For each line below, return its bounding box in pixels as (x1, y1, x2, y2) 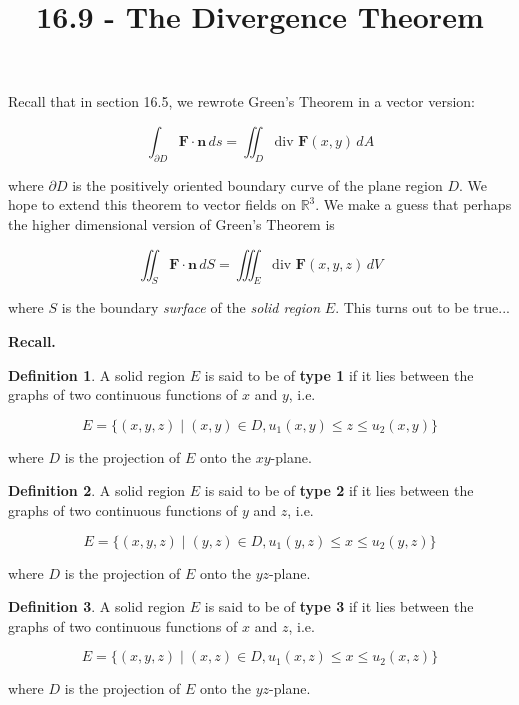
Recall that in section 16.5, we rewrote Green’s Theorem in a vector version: (8, 91, 475, 112)
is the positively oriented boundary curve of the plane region (72, 174, 443, 195)
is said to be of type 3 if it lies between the (204, 596, 474, 617)
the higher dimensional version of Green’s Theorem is (8, 213, 335, 234)
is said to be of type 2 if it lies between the (204, 480, 474, 501)
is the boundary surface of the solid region (61, 297, 321, 318)
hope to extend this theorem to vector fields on (8, 194, 296, 215)
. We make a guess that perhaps (315, 194, 512, 215)
